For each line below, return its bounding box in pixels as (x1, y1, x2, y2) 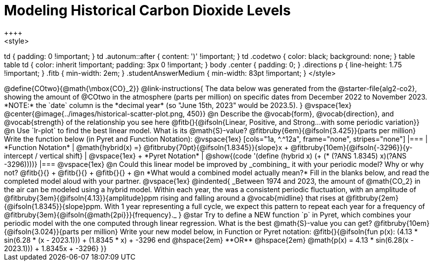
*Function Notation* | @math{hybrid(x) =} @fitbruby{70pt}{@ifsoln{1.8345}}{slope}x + (4, 143, 289, 152)
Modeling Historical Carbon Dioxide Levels (4, 2, 291, 19)
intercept (4, 151, 33, 160)
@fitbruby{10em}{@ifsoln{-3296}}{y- (290, 143, 413, 152)
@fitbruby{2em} (346, 193, 399, 202)
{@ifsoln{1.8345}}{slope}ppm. (4, 202, 103, 211)
